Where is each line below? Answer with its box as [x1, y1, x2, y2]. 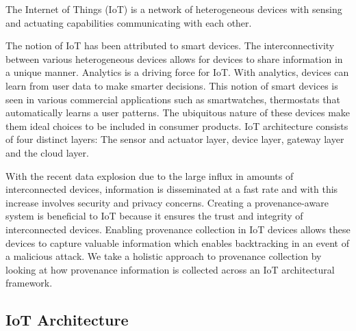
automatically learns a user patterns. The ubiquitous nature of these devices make [5, 105, 351, 120]
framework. [5, 276, 53, 290]
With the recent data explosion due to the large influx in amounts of [5, 168, 294, 183]
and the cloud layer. [5, 145, 89, 159]
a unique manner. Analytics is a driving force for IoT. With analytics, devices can [5, 65, 349, 79]
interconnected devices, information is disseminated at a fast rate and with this [5, 182, 338, 196]
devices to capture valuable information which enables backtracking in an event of [5, 235, 349, 250]
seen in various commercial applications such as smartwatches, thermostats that [5, 92, 340, 106]
